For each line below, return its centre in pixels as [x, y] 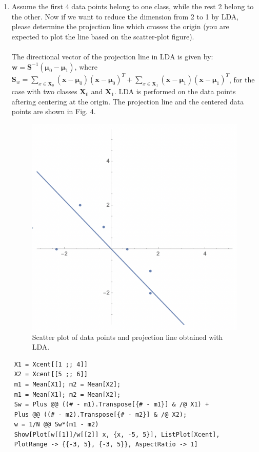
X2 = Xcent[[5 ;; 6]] [51, 374]
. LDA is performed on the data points [175, 91]
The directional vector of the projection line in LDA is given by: [112, 56]
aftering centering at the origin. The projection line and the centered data [128, 101]
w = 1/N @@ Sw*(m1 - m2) [56, 425]
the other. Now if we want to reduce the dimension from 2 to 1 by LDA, [125, 16]
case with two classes [44, 91]
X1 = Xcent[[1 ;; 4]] [51, 364]
